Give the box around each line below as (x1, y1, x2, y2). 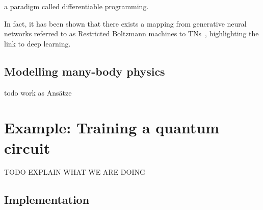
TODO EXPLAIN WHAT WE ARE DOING (4, 167, 146, 177)
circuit (4, 137, 50, 158)
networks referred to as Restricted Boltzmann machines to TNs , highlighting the (4, 28, 259, 39)
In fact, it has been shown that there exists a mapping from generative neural (4, 18, 247, 29)
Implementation (4, 192, 90, 207)
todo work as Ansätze (4, 87, 72, 98)
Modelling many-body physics (4, 63, 165, 79)
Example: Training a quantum (4, 117, 220, 138)
